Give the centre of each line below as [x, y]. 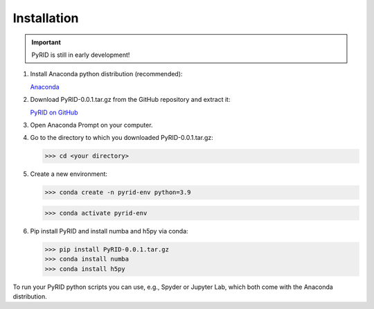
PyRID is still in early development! [81, 55]
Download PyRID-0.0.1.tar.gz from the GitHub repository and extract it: [130, 100]
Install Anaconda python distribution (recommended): [106, 74]
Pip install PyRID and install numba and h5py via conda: [109, 231]
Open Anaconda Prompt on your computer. [91, 125]
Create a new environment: [69, 174]
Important [46, 42]
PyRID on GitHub [54, 112]
